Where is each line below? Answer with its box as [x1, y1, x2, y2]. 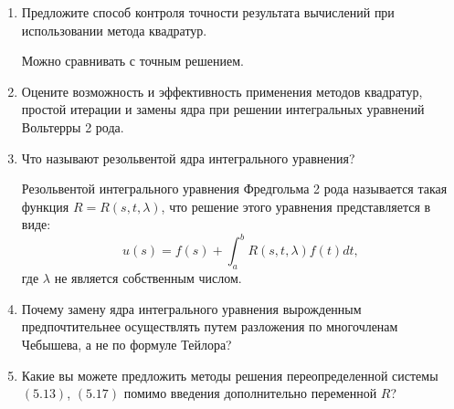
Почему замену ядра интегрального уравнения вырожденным [21, 299, 362, 318]
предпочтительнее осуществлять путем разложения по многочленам [21, 317, 398, 336]
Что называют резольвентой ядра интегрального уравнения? [21, 148, 355, 167]
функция [21, 196, 69, 215]
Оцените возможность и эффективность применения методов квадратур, [21, 81, 423, 100]
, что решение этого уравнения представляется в [161, 196, 431, 215]
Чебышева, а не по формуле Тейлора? [21, 335, 232, 354]
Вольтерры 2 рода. [21, 117, 124, 136]
